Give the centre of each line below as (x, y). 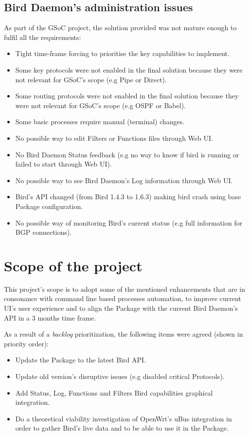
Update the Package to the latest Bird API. (81, 360)
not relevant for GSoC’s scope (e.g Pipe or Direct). (91, 79)
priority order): (26, 343)
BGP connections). (44, 232)
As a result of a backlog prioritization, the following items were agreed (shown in (124, 334)
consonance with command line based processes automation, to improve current (123, 298)
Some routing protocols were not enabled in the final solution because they (127, 96)
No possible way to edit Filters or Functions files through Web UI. (114, 138)
